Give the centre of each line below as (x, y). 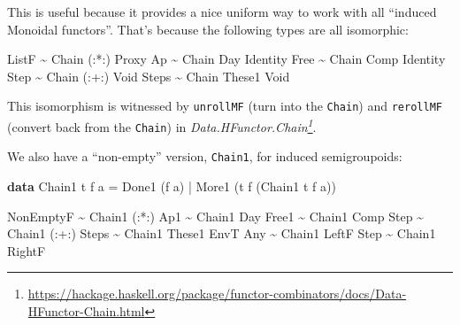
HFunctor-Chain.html (86, 310)
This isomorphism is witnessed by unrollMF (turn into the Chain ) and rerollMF (225, 106)
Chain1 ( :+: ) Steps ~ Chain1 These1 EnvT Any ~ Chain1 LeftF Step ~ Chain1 (222, 233)
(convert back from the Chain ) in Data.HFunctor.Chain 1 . (162, 125)
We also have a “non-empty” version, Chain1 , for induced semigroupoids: (205, 156)
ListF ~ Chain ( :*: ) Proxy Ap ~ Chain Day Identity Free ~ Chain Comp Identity (226, 59)
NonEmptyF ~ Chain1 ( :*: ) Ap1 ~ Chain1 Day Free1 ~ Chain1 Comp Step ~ (215, 216)
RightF (27, 250)
